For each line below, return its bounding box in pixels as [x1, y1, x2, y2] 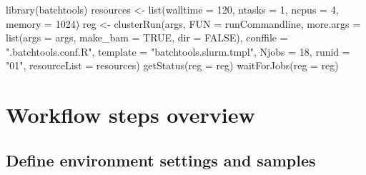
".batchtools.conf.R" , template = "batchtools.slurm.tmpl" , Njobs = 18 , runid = [6, 44, 350, 59]
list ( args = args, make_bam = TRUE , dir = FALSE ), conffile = [6, 30, 288, 45]
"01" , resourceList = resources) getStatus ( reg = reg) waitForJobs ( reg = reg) [6, 58, 339, 73]
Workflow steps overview [6, 100, 255, 129]
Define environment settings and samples [6, 149, 316, 171]
